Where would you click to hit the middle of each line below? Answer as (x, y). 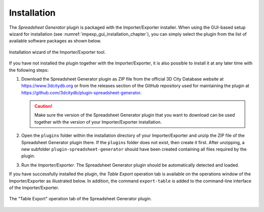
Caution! (44, 106)
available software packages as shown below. (55, 41)
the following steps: (29, 70)
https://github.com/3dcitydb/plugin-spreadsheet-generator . (81, 92)
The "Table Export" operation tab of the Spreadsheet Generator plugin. (80, 199)
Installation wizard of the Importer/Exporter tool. (57, 52)
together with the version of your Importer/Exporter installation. (98, 122)
